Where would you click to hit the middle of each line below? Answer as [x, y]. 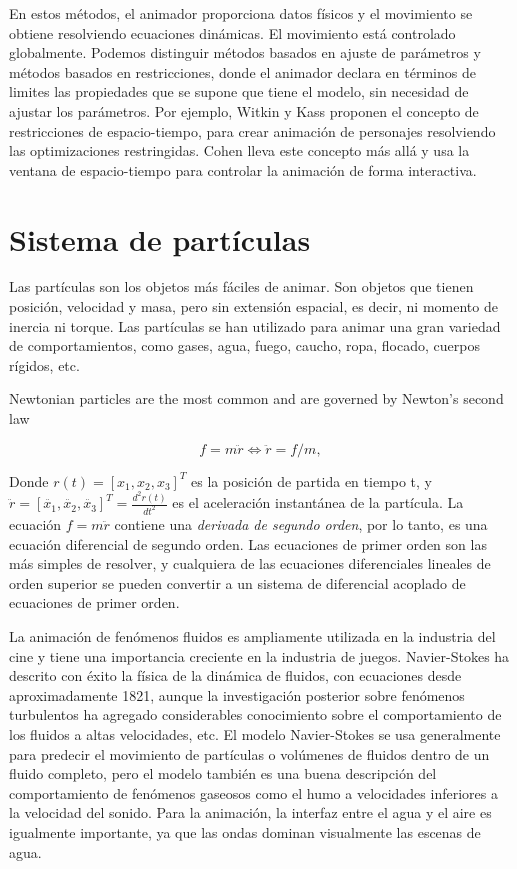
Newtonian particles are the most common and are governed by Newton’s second [256, 398]
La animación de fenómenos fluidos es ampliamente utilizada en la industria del [252, 636]
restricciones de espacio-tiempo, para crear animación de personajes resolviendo [252, 130]
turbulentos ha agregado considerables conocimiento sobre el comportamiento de [255, 714]
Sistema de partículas [160, 238]
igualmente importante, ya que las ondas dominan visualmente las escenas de [245, 831]
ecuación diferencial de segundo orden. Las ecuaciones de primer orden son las [248, 543]
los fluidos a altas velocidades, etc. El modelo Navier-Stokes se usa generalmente [255, 733]
